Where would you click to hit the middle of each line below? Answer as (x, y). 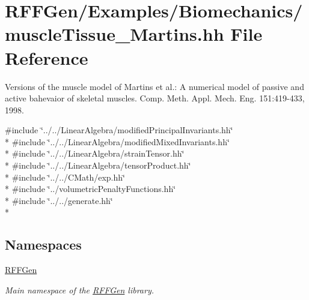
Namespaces (43, 244)
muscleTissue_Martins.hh (115, 34)
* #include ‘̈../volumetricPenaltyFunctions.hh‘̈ (90, 189)
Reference (47, 57)
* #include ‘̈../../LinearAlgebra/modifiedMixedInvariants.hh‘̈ (117, 141)
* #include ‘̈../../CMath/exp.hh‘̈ (65, 177)
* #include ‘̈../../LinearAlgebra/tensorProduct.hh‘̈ (98, 165)
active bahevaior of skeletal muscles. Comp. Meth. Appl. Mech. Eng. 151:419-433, (155, 98)
